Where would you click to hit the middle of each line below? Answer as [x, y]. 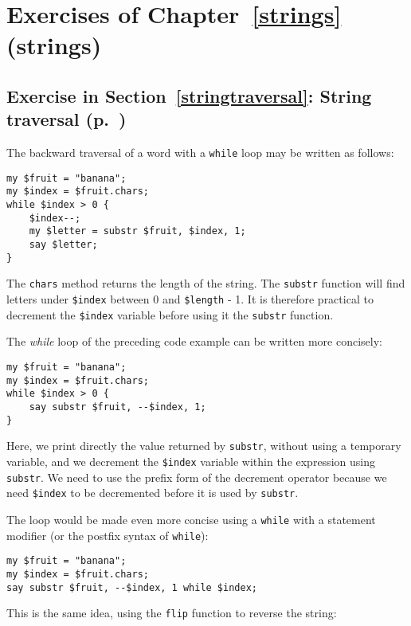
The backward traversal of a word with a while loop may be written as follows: [200, 153]
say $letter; [63, 245]
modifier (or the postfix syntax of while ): [108, 535]
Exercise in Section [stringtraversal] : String [189, 95]
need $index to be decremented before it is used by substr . [153, 493]
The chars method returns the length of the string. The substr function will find [206, 283]
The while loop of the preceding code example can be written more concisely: [194, 341]
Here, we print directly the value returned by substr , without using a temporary [204, 446]
